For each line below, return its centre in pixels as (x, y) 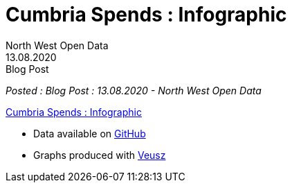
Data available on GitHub (90, 133)
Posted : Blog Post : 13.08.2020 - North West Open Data (134, 90)
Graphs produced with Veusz (100, 155)
